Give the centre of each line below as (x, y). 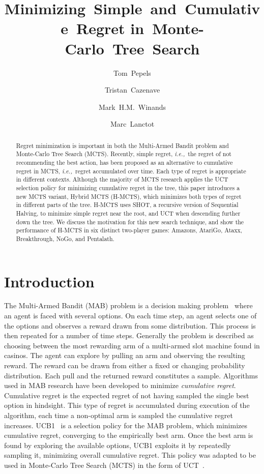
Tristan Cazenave (132, 90)
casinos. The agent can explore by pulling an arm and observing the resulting (125, 355)
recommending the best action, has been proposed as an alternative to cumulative (124, 162)
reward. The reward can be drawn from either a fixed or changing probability (125, 365)
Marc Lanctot (132, 124)
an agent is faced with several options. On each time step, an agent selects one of (130, 316)
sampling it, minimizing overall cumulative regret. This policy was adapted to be (130, 455)
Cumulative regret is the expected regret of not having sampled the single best (127, 395)
